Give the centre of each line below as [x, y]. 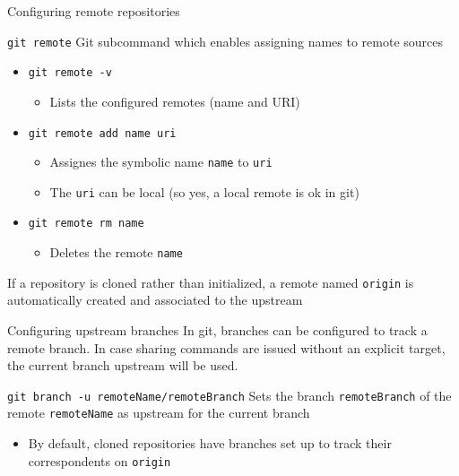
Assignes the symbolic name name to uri [161, 162]
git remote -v [70, 73]
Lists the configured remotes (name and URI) [175, 101]
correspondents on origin [100, 460]
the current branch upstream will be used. [123, 365]
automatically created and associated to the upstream [155, 300]
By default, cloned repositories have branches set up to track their [210, 443]
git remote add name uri [102, 133]
